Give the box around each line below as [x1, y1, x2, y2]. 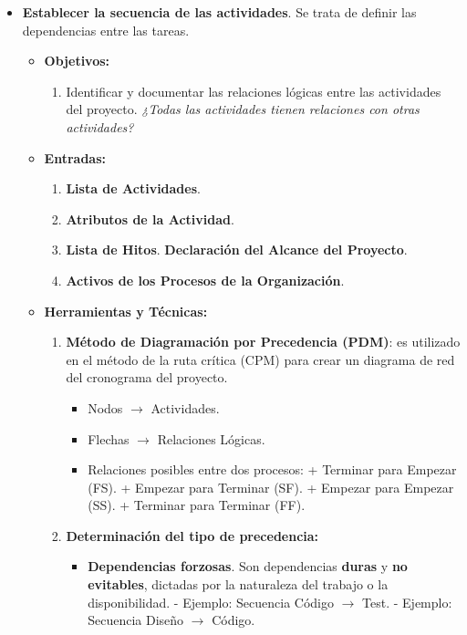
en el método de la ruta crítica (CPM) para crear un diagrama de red [66, 349, 455, 369]
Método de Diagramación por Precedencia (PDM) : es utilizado [66, 332, 461, 351]
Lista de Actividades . [66, 179, 201, 198]
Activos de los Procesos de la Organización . [66, 270, 345, 289]
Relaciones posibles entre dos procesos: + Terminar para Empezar [88, 460, 457, 479]
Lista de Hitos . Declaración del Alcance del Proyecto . [66, 240, 408, 259]
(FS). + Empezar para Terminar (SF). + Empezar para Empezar [88, 477, 454, 496]
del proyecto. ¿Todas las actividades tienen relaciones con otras [66, 99, 420, 119]
